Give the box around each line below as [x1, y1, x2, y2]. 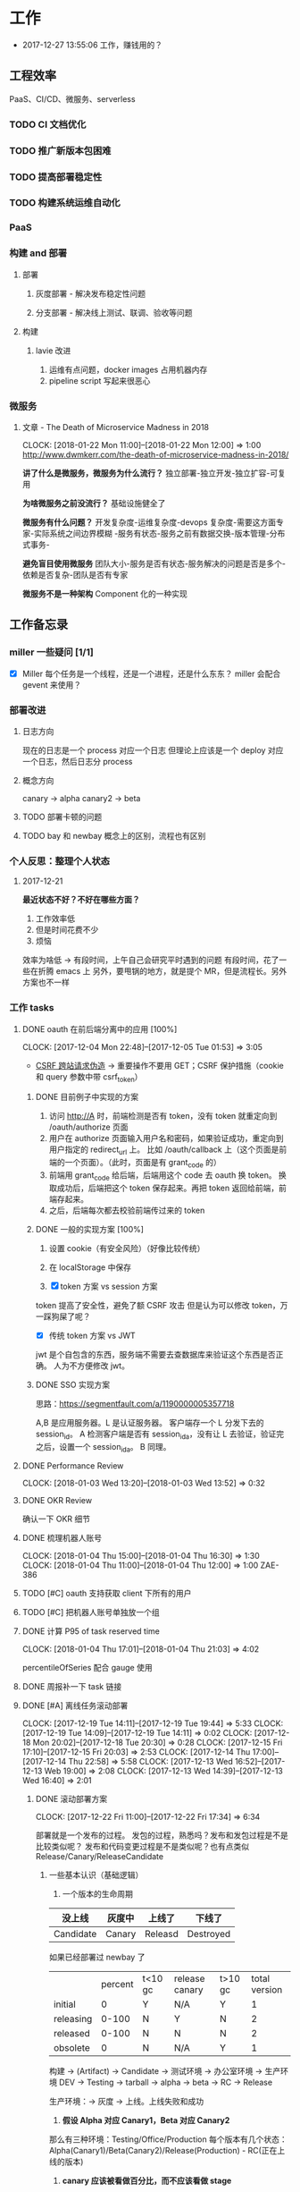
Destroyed [187, 1928, 231, 1941]
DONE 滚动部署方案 [35, 1794, 108, 1805]
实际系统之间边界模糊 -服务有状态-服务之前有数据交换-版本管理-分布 [34, 528, 286, 538]
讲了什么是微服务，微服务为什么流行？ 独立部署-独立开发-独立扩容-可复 [21, 467, 287, 478]
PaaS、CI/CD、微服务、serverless [9, 93, 136, 104]
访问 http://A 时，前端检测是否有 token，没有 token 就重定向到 [48, 1111, 278, 1121]
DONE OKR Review [21, 1495, 92, 1506]
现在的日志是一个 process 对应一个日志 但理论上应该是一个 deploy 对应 [21, 745, 284, 756]
